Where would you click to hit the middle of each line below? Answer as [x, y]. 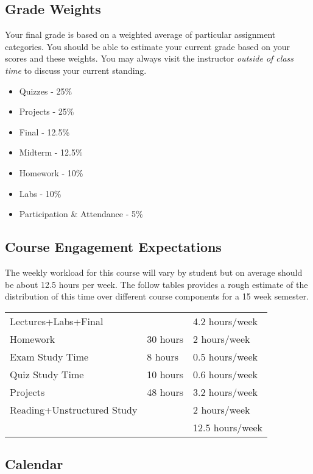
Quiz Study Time [47, 374]
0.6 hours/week [225, 374]
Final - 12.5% [44, 131]
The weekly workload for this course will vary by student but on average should [154, 272]
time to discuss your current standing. [76, 70]
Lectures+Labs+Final [57, 321]
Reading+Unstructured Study [74, 409]
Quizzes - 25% [46, 91]
